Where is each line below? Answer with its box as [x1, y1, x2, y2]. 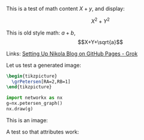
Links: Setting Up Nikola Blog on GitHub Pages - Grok [6, 50, 138, 57]
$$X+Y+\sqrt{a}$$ [77, 38, 124, 45]
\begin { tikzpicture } [6, 73, 58, 79]
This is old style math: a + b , [6, 29, 76, 36]
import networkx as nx [6, 95, 63, 101]
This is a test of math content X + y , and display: [6, 5, 125, 12]
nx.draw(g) [6, 106, 33, 112]
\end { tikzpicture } [6, 84, 52, 90]
